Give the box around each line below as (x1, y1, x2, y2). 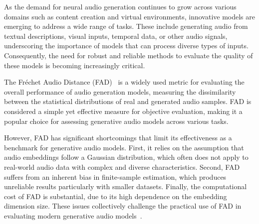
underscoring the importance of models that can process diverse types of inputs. (4, 40, 249, 51)
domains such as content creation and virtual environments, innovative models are (4, 11, 255, 21)
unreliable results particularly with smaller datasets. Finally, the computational (4, 181, 247, 192)
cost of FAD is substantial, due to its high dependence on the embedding (4, 191, 227, 201)
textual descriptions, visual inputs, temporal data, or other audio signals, (4, 30, 228, 41)
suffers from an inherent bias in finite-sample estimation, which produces (4, 171, 227, 182)
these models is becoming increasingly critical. (4, 60, 145, 70)
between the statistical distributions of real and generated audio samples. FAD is (4, 96, 252, 107)
